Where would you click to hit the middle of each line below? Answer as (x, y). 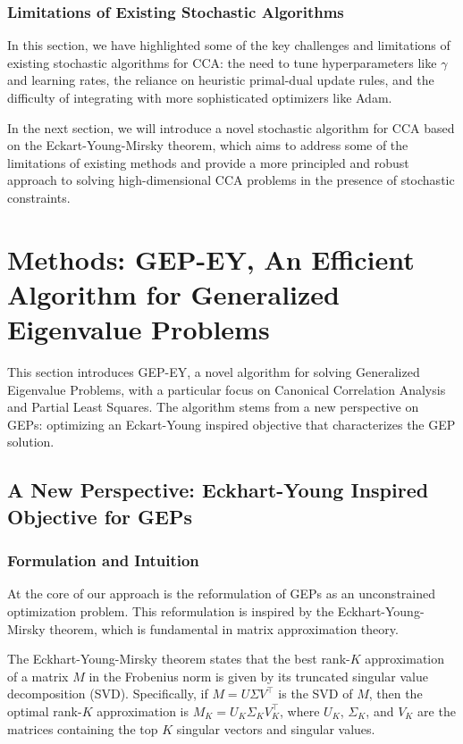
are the (437, 711)
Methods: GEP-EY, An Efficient (211, 259)
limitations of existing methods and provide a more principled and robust (208, 162)
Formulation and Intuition (103, 560)
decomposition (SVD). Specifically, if (108, 694)
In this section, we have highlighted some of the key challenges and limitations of (229, 45)
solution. (31, 442)
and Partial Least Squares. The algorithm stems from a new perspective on (213, 407)
